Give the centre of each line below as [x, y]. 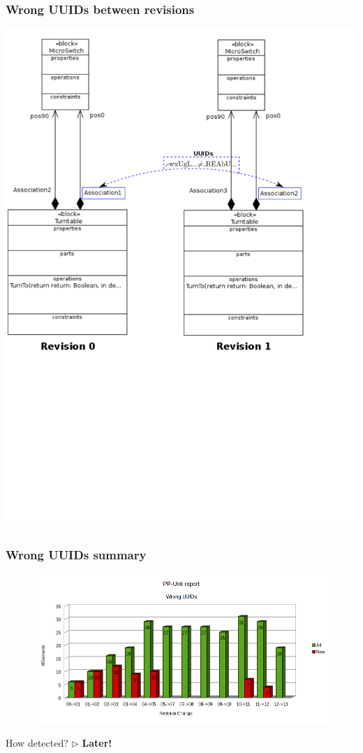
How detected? [37, 742]
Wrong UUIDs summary [76, 554]
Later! [97, 742]
